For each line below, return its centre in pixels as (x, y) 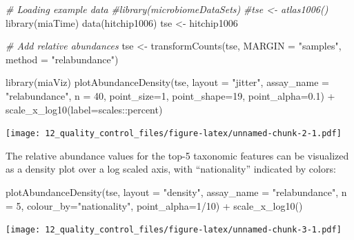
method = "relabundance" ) (62, 59)
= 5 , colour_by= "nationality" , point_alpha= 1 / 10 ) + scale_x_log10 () (154, 205)
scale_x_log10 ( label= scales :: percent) (84, 109)
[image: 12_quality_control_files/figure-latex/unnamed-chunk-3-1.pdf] (174, 230)
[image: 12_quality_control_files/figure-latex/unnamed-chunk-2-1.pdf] (174, 134)
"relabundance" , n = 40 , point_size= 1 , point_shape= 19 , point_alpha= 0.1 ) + (170, 95)
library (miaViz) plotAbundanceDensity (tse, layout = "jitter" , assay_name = (167, 82)
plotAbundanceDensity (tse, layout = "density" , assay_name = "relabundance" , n (176, 192)
